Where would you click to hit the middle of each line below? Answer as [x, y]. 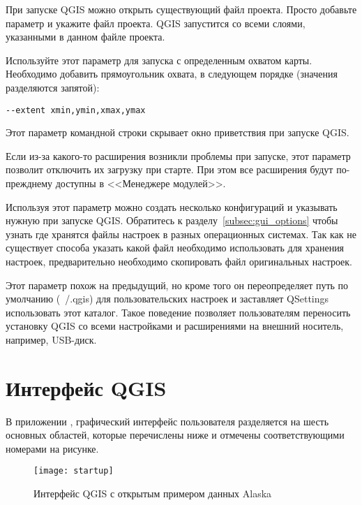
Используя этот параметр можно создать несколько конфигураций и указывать [172, 206]
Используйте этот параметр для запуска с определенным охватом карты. [159, 60]
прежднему [29, 183]
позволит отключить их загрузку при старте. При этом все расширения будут [169, 169]
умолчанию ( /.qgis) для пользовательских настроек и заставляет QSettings [167, 299]
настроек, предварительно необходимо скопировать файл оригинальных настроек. [179, 261]
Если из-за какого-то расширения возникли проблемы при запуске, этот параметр [178, 155]
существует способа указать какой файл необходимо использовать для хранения [175, 248]
